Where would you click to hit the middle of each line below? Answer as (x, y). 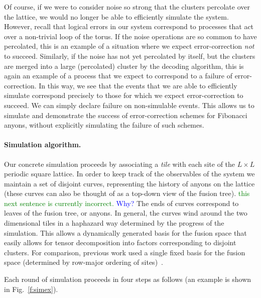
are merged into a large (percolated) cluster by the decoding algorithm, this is (124, 66)
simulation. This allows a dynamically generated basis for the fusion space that (125, 232)
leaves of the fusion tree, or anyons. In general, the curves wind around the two (126, 213)
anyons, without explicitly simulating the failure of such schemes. (104, 125)
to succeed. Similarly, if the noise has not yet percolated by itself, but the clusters (130, 56)
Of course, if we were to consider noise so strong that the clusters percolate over (127, 7)
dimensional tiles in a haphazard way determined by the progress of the (114, 223)
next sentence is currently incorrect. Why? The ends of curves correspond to (121, 203)
